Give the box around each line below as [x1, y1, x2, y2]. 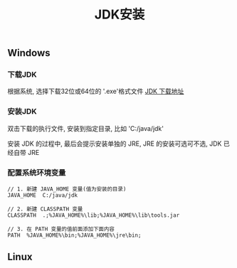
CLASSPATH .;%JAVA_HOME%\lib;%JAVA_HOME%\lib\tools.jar [7, 212, 180, 219]
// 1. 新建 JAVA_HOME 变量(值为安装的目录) [7, 186, 127, 193]
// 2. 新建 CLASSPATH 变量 [7, 205, 83, 213]
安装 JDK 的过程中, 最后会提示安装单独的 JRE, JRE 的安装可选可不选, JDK [7, 139, 222, 148]
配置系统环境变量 [7, 168, 66, 178]
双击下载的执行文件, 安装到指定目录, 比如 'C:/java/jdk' [7, 124, 164, 132]
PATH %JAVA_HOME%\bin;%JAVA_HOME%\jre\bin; [7, 232, 142, 239]
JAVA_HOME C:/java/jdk [7, 192, 78, 199]
